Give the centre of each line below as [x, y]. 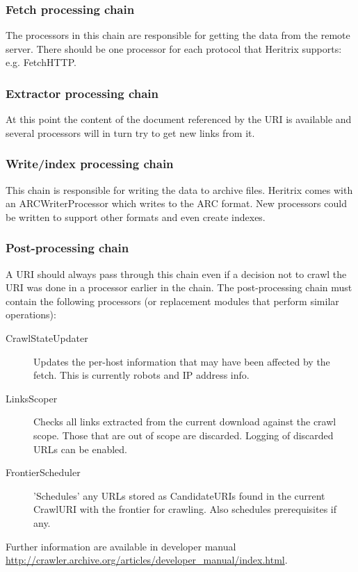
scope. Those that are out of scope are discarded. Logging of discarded [184, 435]
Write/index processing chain [90, 164]
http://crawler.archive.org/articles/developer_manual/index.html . [147, 560]
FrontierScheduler [43, 472]
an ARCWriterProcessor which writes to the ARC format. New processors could [176, 203]
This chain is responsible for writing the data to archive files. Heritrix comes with [179, 189]
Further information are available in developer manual [121, 546]
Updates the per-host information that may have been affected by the [182, 361]
